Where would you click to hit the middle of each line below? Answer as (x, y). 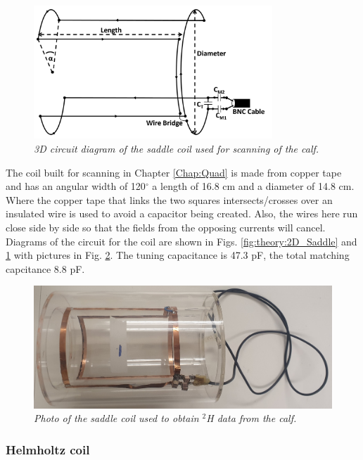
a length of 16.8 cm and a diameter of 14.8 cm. (253, 186)
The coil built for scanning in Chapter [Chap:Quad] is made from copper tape (174, 172)
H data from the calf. (251, 418)
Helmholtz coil (48, 449)
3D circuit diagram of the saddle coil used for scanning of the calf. (177, 149)
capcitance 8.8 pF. (45, 268)
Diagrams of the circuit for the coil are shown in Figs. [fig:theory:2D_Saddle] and (181, 241)
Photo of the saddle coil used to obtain (116, 418)
